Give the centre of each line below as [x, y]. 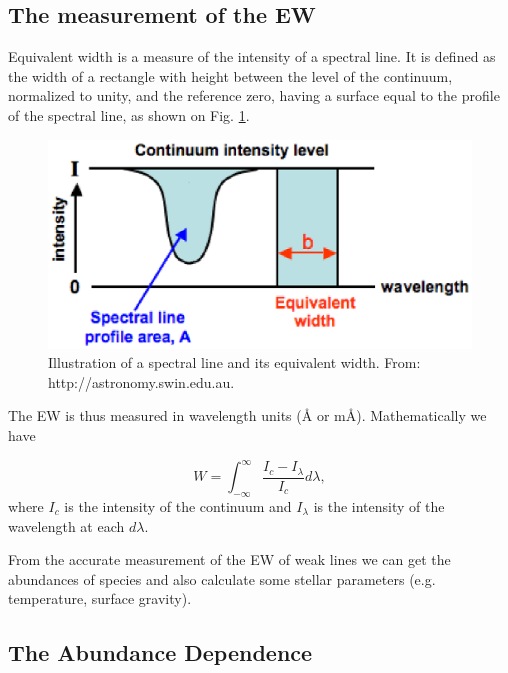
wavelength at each [66, 525]
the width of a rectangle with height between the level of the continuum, [230, 75]
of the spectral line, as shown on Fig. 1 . [129, 114]
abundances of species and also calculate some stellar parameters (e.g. [222, 578]
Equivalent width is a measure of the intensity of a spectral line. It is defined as [252, 56]
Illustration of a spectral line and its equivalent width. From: [234, 362]
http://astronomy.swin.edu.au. [141, 381]
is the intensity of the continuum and [178, 505]
